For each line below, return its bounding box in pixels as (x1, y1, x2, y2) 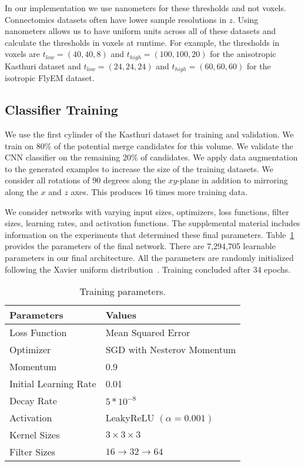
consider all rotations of (5, 174, 90, 186)
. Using (233, 13, 259, 25)
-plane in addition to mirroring (177, 174, 288, 186)
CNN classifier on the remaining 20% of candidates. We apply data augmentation (5, 151, 298, 163)
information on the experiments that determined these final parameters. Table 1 (5, 228, 294, 240)
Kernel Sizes (9, 428, 60, 442)
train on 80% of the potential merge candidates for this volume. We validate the (5, 139, 293, 152)
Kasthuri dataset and (5, 59, 81, 72)
